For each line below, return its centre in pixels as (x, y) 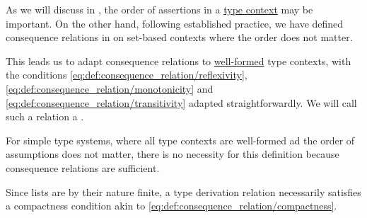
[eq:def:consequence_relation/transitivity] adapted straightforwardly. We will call (181, 102)
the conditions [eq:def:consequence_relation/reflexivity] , (127, 75)
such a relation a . (45, 116)
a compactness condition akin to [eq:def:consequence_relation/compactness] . (171, 206)
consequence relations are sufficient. (83, 167)
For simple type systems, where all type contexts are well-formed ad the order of (180, 140)
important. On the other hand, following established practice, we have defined (175, 23)
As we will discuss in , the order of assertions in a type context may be (159, 9)
